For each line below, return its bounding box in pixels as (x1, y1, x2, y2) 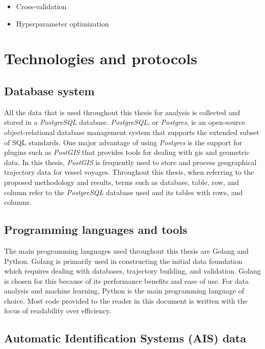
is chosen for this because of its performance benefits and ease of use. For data (4, 275, 249, 286)
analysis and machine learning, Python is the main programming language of (4, 285, 245, 296)
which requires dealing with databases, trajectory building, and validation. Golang (4, 265, 261, 276)
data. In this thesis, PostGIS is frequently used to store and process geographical (4, 156, 257, 167)
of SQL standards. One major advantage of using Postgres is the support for (4, 137, 242, 147)
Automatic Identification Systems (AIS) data (4, 330, 246, 346)
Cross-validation (16, 1, 67, 11)
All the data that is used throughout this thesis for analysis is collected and (4, 106, 241, 117)
